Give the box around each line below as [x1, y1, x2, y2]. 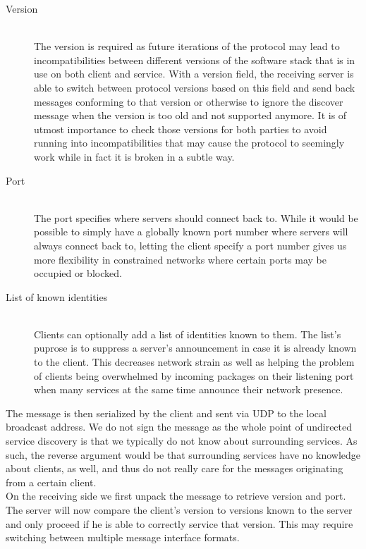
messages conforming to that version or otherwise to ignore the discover [34, 94, 343, 109]
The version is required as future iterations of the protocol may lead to [34, 39, 340, 54]
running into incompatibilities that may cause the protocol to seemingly [34, 135, 345, 150]
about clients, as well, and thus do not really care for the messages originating [6, 461, 343, 476]
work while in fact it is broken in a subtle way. [34, 149, 235, 164]
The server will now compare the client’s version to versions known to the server [6, 502, 353, 517]
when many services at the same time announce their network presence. [34, 382, 343, 397]
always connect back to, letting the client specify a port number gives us [34, 238, 347, 252]
